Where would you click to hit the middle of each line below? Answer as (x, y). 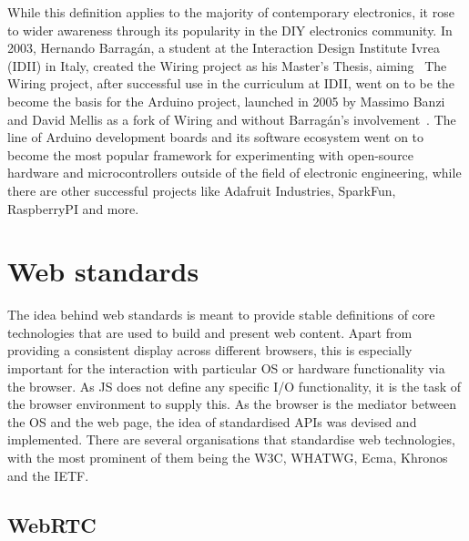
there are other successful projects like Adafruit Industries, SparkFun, (202, 190)
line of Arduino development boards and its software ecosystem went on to (216, 137)
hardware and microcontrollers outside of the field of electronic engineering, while (234, 173)
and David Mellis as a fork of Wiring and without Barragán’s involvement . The (232, 119)
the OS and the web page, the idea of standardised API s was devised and (212, 421)
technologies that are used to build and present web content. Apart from (210, 332)
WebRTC (52, 524)
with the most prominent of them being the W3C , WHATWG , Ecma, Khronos (228, 457)
